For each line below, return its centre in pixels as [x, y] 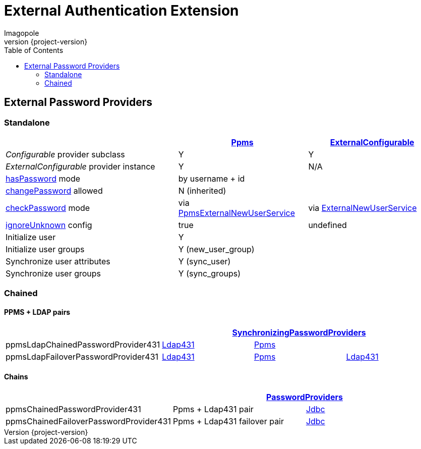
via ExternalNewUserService [363, 208]
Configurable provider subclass [65, 154]
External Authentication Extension [122, 11]
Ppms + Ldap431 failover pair [229, 421]
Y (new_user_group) [216, 249]
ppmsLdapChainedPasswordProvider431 [83, 344]
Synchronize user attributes [58, 261]
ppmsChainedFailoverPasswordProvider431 [88, 421]
